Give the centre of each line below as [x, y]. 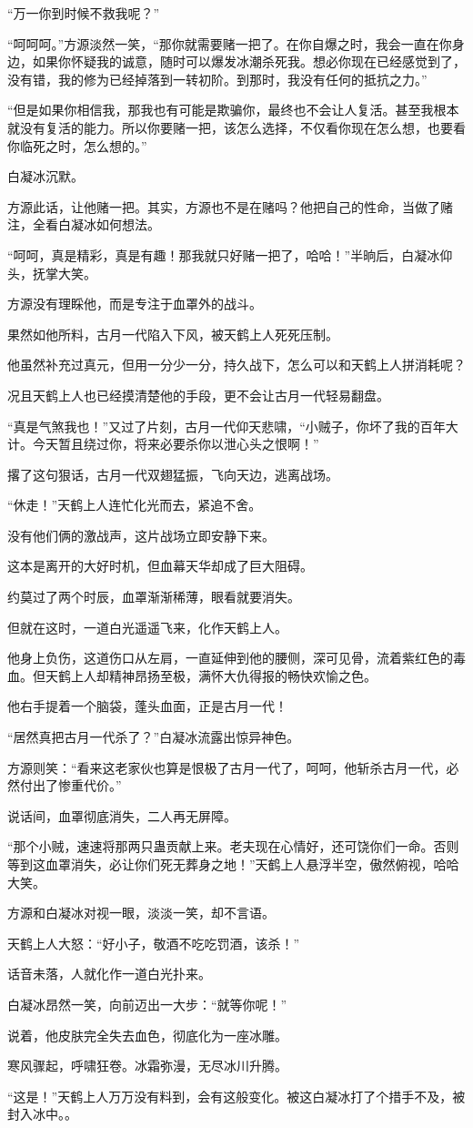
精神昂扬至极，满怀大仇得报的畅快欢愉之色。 [242, 675]
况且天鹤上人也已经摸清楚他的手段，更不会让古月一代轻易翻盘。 [198, 395]
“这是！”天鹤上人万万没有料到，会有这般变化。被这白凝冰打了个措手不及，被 [236, 1096]
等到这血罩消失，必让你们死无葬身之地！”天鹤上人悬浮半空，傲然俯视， [221, 864]
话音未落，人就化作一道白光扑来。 [109, 974]
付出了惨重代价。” [70, 785]
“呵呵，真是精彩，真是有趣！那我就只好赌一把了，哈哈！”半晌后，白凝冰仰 [230, 254]
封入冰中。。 [42, 1114]
